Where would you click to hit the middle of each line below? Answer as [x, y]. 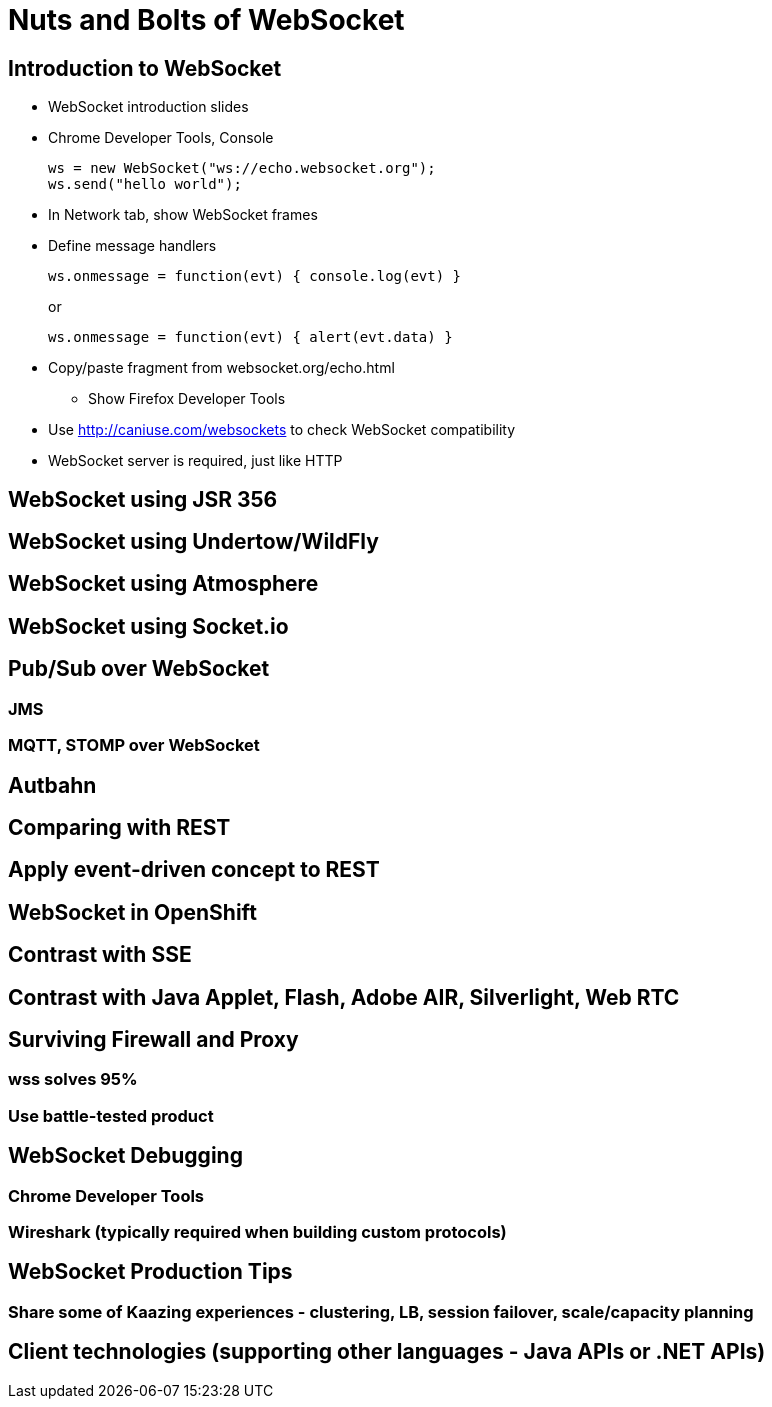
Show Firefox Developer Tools [187, 399]
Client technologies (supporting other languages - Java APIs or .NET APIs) [387, 1352]
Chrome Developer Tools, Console [161, 138]
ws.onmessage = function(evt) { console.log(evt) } [255, 276]
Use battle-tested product [111, 1115]
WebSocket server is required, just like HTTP [195, 461]
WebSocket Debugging [125, 1156]
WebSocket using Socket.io [148, 626]
